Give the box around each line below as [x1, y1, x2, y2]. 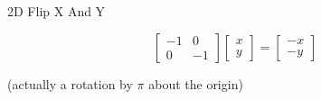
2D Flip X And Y [7, 2, 106, 20]
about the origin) [148, 74, 243, 93]
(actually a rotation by [7, 74, 133, 93]
